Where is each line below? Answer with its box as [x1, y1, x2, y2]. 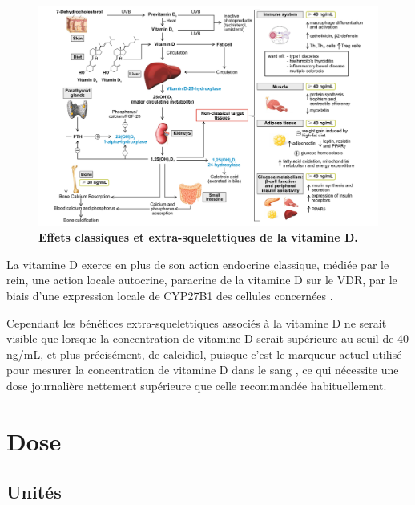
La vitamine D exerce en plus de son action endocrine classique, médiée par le [6, 255, 389, 272]
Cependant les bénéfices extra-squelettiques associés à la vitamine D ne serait [6, 314, 387, 331]
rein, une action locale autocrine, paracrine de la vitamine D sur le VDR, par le [6, 271, 397, 288]
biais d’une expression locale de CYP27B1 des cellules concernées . [6, 287, 333, 304]
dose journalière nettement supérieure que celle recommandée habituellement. [6, 377, 387, 394]
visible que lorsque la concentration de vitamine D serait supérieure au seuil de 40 [6, 330, 409, 347]
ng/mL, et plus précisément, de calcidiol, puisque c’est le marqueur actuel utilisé [6, 345, 402, 362]
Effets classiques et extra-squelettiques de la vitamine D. [38, 229, 358, 246]
